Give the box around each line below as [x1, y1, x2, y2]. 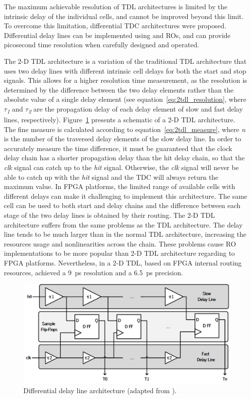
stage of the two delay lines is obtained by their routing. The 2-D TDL [4, 210, 215, 220]
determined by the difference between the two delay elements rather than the [4, 84, 233, 95]
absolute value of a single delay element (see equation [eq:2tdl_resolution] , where [4, 94, 247, 104]
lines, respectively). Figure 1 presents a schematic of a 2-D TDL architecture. [4, 114, 235, 125]
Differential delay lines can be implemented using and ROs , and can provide [4, 30, 231, 40]
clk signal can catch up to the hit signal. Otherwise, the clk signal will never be [4, 162, 239, 172]
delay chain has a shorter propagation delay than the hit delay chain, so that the [4, 152, 245, 163]
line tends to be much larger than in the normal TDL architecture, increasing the [4, 229, 247, 239]
